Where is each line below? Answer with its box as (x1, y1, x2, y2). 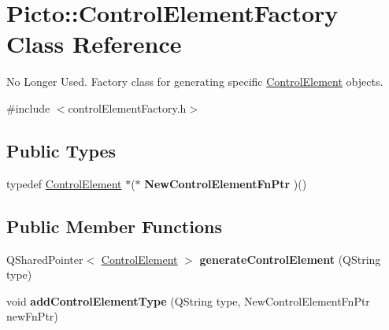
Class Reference (6, 28, 182, 60)
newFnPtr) (6, 308, 58, 324)
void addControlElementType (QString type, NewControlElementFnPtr (6, 292, 370, 309)
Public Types (6, 138, 117, 162)
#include (6, 99, 50, 116)
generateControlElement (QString (199, 250, 381, 267)
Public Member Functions (6, 213, 222, 238)
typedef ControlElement (6, 175, 122, 191)
